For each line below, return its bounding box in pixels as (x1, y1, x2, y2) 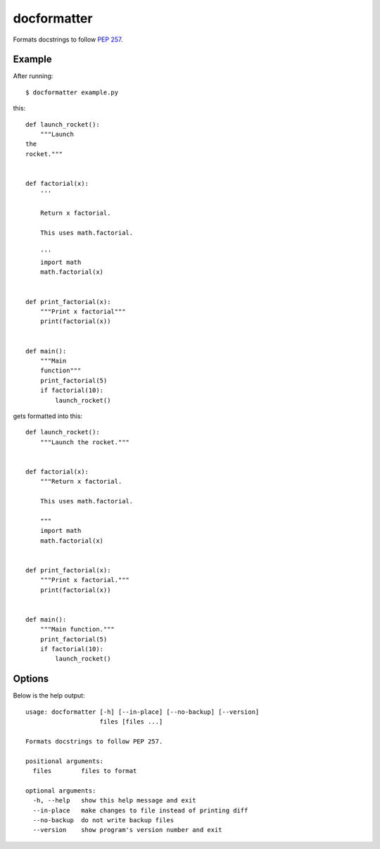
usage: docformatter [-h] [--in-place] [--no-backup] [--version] (25, 707, 260, 716)
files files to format (32, 767, 137, 774)
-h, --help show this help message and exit (32, 796, 196, 805)
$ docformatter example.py (25, 88, 119, 96)
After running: (13, 72, 53, 80)
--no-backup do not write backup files (32, 816, 175, 824)
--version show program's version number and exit (32, 826, 222, 834)
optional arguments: (25, 786, 96, 795)
